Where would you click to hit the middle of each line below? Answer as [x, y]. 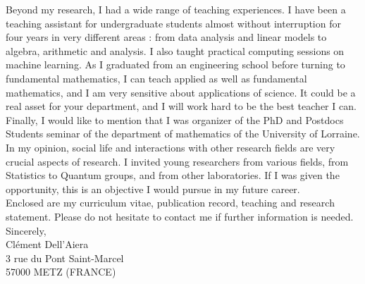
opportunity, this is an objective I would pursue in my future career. [153, 189]
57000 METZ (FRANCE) [61, 272]
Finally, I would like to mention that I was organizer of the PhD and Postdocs [175, 119]
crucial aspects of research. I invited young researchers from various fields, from [177, 161]
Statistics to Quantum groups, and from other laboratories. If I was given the [173, 175]
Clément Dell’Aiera [47, 244]
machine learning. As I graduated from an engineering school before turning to [175, 64]
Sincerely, [26, 230]
